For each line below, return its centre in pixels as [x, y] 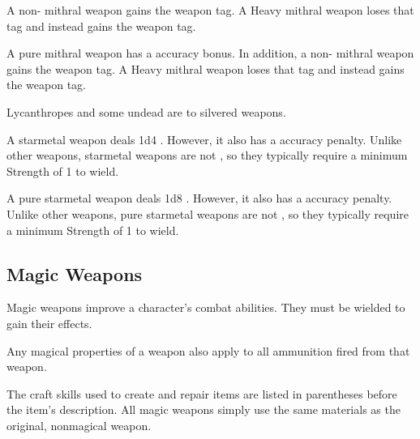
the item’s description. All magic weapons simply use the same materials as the [204, 409]
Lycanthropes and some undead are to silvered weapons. [146, 111]
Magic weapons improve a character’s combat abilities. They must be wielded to [206, 307]
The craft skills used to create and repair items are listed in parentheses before [202, 393]
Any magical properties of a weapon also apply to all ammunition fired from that [208, 350]
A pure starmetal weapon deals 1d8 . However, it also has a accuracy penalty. [199, 198]
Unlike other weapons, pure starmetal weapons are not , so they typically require [208, 213]
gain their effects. [49, 323]
